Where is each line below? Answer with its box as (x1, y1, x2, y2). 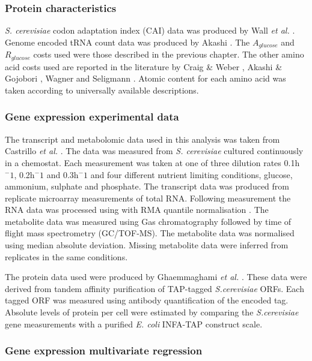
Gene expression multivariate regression (5, 343, 203, 358)
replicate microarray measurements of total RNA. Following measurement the (5, 191, 291, 204)
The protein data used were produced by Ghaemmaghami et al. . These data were (5, 270, 307, 283)
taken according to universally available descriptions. (5, 83, 199, 96)
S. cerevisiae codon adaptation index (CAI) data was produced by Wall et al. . (5, 24, 295, 37)
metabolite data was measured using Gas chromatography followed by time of (5, 215, 292, 227)
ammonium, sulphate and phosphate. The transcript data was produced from (5, 180, 290, 192)
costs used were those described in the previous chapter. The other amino (33, 48, 304, 61)
